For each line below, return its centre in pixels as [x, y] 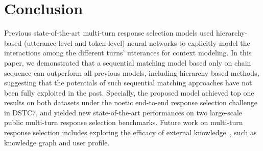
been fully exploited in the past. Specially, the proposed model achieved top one [129, 92]
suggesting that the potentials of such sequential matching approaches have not [128, 83]
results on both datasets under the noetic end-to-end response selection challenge [131, 102]
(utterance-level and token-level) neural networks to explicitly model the [137, 42]
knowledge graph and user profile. [57, 142]
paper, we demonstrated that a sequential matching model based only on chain [128, 62]
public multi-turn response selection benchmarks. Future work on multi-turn [124, 122]
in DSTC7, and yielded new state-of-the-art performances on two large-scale [123, 112]
